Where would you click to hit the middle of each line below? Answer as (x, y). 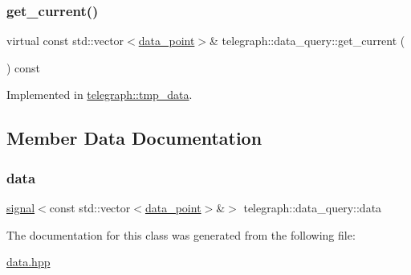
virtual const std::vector (65, 41)
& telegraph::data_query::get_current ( (307, 41)
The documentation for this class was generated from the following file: (181, 234)
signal (21, 207)
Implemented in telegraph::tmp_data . (100, 94)
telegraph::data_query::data (313, 207)
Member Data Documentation (134, 138)
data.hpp (28, 262)
